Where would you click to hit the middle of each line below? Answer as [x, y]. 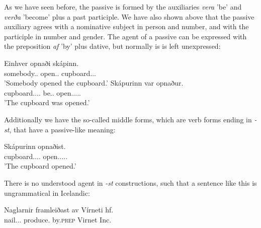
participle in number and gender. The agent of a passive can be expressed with [125, 36]
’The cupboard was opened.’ [47, 102]
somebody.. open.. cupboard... [50, 73]
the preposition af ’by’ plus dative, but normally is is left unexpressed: [112, 46]
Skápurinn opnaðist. [35, 146]
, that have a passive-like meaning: [62, 129]
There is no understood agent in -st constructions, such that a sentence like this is [130, 182]
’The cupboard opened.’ [40, 166]
